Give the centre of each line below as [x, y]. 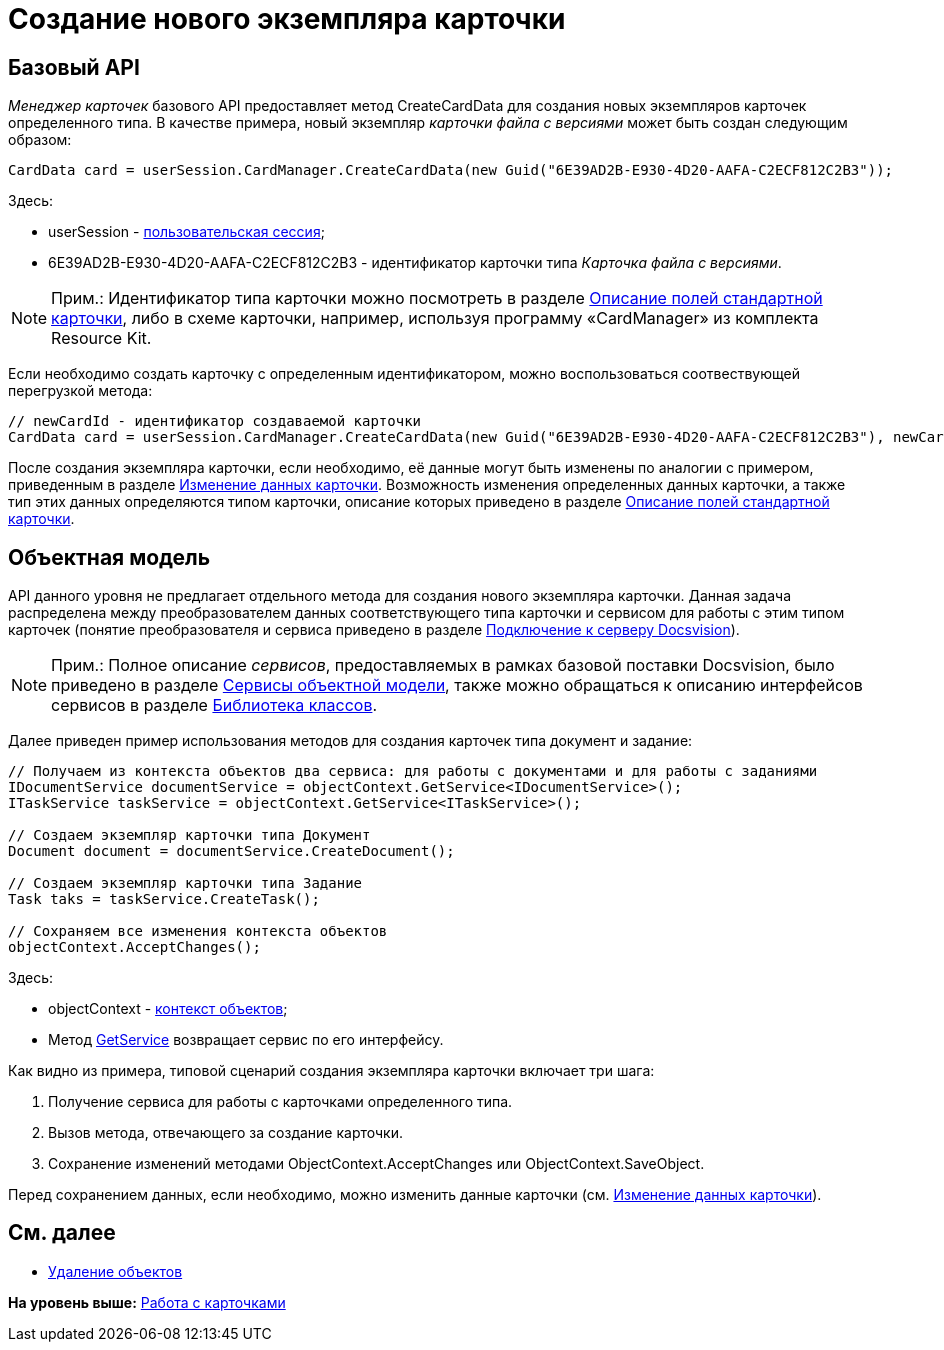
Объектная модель [109, 557]
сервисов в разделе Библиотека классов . [214, 705]
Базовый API [74, 67]
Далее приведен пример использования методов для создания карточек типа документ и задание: [350, 741]
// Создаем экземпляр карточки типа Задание [185, 883]
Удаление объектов [115, 1271]
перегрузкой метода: [80, 391]
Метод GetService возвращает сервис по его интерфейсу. [246, 1040]
